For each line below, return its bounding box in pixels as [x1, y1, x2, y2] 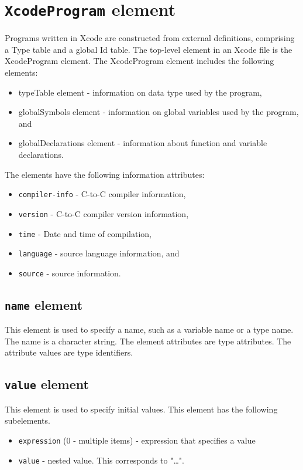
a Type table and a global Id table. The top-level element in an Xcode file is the [5, 43, 292, 55]
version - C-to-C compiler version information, [18, 207, 189, 219]
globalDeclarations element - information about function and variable [18, 137, 267, 149]
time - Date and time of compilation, [18, 227, 151, 239]
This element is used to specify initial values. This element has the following [5, 403, 278, 415]
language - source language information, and [18, 247, 180, 259]
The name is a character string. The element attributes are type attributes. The [5, 334, 291, 347]
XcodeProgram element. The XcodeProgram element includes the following [5, 55, 274, 67]
